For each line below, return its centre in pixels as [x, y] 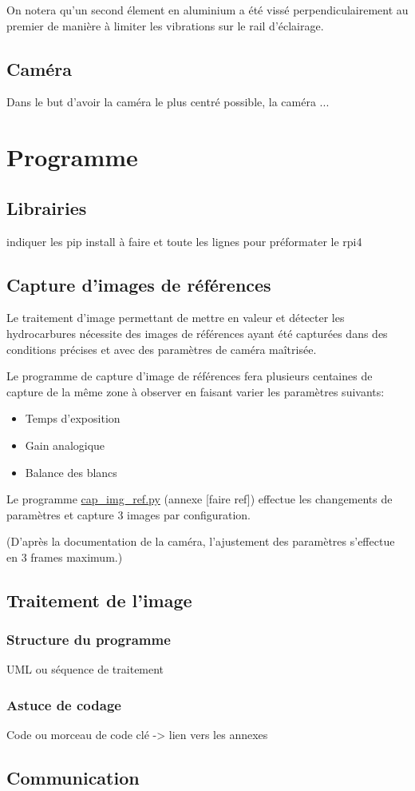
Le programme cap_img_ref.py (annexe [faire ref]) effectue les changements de [200, 499]
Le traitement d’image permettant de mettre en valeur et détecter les [176, 318]
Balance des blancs [71, 472]
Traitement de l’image [99, 600]
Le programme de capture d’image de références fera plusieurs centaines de [190, 376]
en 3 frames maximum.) [65, 556]
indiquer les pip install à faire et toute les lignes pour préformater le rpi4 [184, 241]
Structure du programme [89, 640]
